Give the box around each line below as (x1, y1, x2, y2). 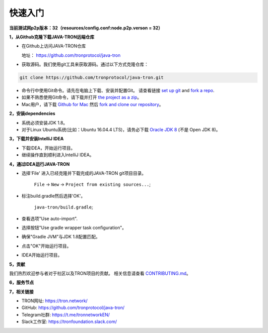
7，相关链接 (9, 289, 34, 295)
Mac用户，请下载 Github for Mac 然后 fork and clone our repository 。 (21, 101, 164, 107)
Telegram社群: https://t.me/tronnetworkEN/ (21, 312, 110, 318)
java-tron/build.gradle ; (34, 204, 93, 210)
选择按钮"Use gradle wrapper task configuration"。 (21, 224, 127, 230)
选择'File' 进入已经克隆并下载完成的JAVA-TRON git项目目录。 (21, 170, 146, 176)
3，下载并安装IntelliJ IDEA (9, 136, 64, 142)
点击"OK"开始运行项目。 (21, 243, 71, 249)
